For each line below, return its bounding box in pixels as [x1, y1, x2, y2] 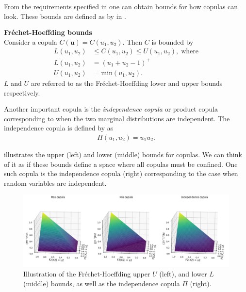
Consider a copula [4, 36, 57, 47]
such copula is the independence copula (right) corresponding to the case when [4, 168, 238, 178]
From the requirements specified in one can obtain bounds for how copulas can [4, 1, 238, 11]
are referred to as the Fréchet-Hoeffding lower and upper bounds [31, 78, 223, 88]
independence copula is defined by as [4, 123, 114, 133]
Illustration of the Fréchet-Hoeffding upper [23, 269, 150, 278]
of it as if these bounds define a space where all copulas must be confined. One [4, 159, 238, 169]
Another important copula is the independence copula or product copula [4, 104, 218, 114]
